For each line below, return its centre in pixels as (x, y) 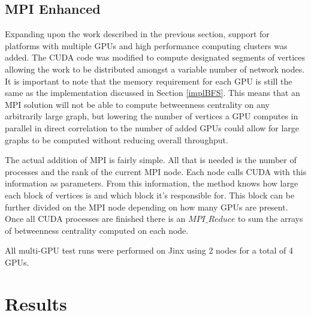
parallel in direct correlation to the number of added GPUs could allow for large (152, 127)
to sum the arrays (271, 219)
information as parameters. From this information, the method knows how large (152, 183)
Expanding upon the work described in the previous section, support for (137, 34)
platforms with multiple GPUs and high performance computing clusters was (146, 45)
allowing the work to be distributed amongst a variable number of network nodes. (155, 69)
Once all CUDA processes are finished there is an (95, 219)
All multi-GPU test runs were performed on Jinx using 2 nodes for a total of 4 (149, 250)
